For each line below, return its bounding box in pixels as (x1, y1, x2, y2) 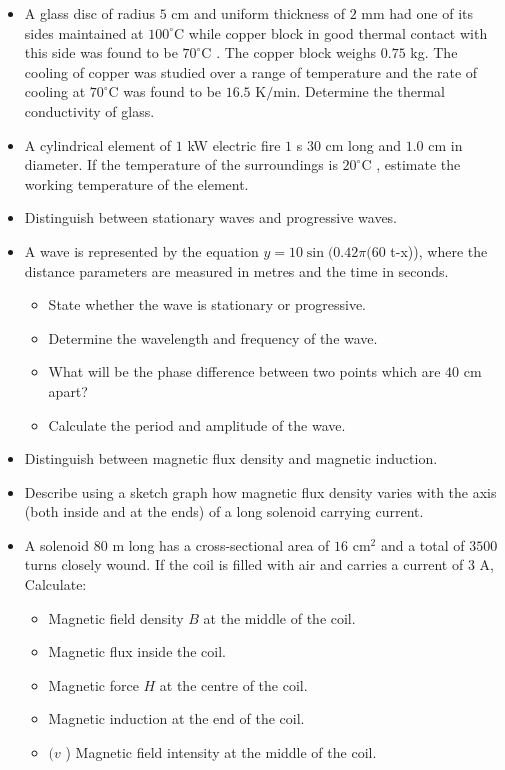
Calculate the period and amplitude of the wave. (48, 414, 346, 435)
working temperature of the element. (24, 173, 249, 194)
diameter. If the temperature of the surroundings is (24, 154, 338, 175)
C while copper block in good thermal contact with (174, 22, 488, 43)
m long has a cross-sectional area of (112, 534, 330, 555)
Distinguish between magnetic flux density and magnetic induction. (24, 448, 438, 469)
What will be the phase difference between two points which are (48, 361, 441, 382)
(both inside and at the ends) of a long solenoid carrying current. (24, 501, 424, 522)
